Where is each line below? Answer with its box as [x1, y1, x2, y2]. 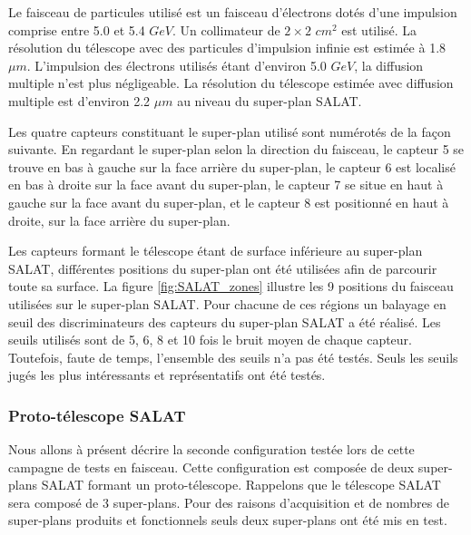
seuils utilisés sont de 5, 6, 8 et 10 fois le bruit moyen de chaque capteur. [8, 330, 412, 349]
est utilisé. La [341, 20, 417, 39]
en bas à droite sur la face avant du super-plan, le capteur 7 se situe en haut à [8, 175, 444, 194]
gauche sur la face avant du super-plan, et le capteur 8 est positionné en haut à [8, 192, 449, 211]
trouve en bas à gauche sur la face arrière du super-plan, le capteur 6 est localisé [8, 157, 456, 176]
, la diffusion [354, 55, 424, 74]
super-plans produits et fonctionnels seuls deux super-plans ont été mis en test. [8, 511, 447, 530]
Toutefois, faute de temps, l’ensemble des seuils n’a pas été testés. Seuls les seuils [8, 347, 458, 366]
